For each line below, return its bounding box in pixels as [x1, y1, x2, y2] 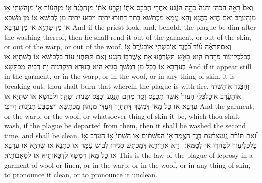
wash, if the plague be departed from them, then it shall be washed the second [4, 120, 246, 131]
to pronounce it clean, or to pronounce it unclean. [4, 169, 158, 180]
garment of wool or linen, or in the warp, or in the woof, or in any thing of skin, [4, 159, 251, 170]
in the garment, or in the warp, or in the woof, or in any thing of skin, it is [4, 71, 235, 81]
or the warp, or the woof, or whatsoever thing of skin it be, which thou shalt [4, 110, 240, 121]
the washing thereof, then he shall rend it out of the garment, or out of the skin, [4, 31, 251, 42]
